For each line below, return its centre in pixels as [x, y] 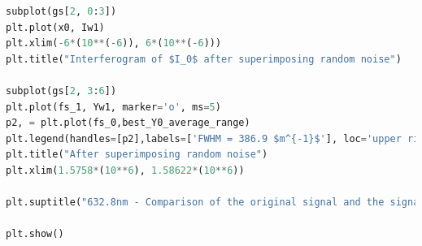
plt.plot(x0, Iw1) [55, 27]
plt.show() [35, 234]
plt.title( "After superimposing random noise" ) [137, 155]
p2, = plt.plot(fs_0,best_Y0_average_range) [128, 123]
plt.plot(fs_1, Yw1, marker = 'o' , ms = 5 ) [113, 107]
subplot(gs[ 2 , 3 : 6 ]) [61, 91]
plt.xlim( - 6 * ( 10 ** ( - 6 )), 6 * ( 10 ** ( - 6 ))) [114, 43]
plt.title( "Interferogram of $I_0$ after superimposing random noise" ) [204, 59]
